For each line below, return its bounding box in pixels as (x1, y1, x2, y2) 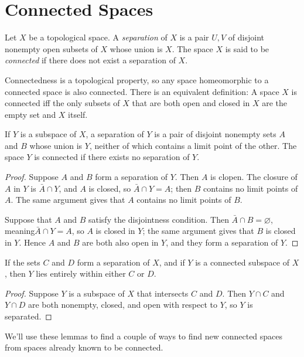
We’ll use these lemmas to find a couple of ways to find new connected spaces (5, 329, 283, 342)
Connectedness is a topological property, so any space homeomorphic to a (5, 73, 269, 86)
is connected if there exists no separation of (34, 151, 190, 163)
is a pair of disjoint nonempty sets (154, 128, 276, 140)
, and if (159, 256, 185, 268)
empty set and (5, 108, 56, 120)
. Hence (19, 236, 46, 249)
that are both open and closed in (132, 97, 250, 109)
